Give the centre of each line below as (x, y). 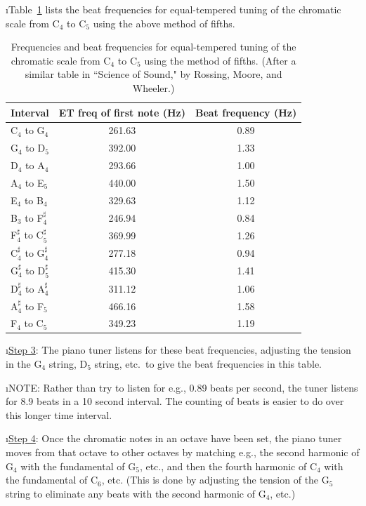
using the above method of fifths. (164, 23)
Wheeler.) (153, 87)
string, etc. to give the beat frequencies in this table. (208, 364)
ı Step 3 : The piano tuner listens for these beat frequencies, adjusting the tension (178, 350)
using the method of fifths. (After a (220, 60)
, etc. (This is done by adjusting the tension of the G (215, 480)
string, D (68, 364)
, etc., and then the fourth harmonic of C (228, 466)
